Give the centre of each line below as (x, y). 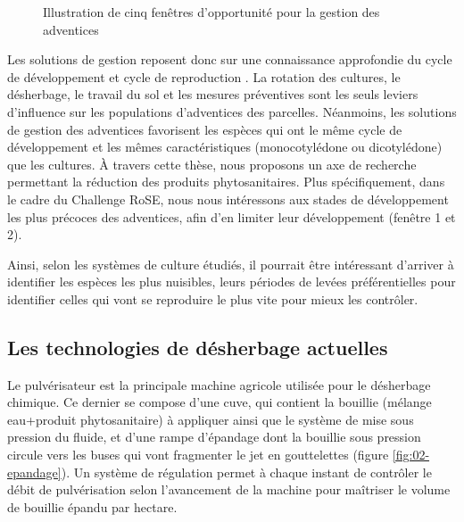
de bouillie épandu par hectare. (92, 506)
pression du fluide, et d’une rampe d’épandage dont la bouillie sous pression (214, 437)
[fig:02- (411, 455)
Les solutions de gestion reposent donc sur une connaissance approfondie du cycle (230, 59)
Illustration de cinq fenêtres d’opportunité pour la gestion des (211, 12)
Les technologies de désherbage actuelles (198, 347)
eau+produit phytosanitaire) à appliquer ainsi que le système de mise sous (211, 419)
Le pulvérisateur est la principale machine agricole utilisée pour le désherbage (219, 384)
